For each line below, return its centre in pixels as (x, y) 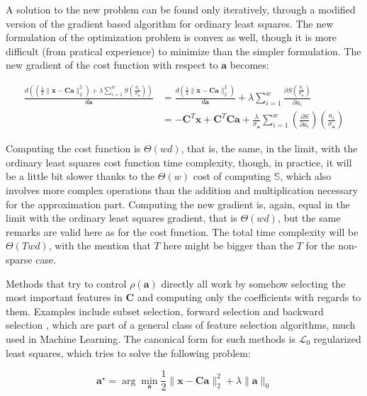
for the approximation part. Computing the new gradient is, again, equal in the (178, 204)
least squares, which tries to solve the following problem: (128, 352)
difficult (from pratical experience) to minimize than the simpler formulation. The (183, 51)
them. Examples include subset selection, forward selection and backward (165, 311)
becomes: (249, 65)
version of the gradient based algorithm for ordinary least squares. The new (170, 23)
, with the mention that (100, 245)
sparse (19, 260)
